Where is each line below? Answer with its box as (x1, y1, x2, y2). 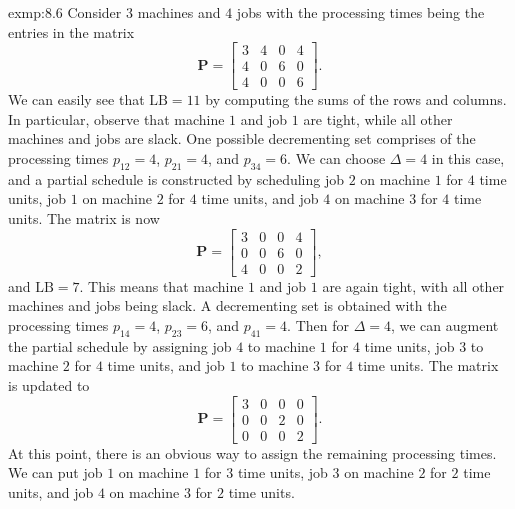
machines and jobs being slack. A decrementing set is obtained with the (8, 295, 447, 316)
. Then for (287, 314, 349, 335)
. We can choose (287, 148, 386, 169)
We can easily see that (8, 89, 145, 110)
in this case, (431, 148, 505, 169)
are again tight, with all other (322, 275, 505, 296)
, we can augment (390, 314, 499, 335)
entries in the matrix (8, 21, 135, 42)
